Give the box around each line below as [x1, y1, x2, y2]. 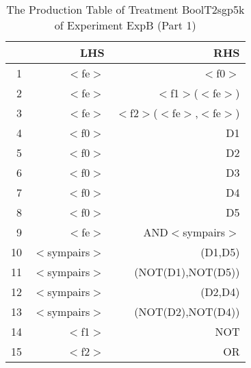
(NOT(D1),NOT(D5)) [134, 264, 240, 280]
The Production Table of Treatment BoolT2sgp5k [6, 1, 245, 17]
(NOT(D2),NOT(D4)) [134, 304, 240, 319]
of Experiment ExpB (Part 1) [54, 17, 196, 33]
